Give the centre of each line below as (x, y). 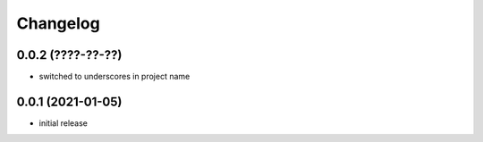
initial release (64, 123)
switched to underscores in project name (114, 77)
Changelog (58, 23)
